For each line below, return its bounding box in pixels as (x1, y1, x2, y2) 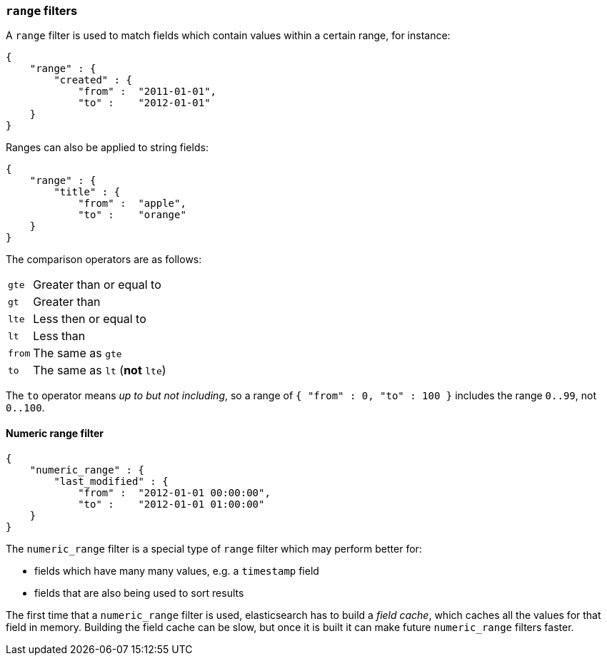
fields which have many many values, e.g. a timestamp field (34, 564, 319, 577)
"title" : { (54, 186, 121, 198)
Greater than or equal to (33, 277, 161, 292)
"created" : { (54, 74, 133, 86)
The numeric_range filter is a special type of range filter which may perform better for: (6, 542, 422, 555)
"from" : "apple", (78, 198, 186, 210)
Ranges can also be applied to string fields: (6, 141, 209, 154)
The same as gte (33, 346, 122, 361)
